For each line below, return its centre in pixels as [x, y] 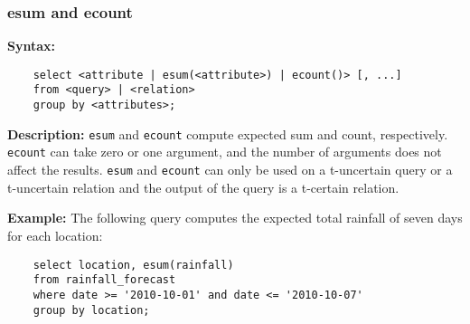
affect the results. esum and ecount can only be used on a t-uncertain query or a [230, 170]
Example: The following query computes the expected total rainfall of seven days [235, 218]
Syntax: [31, 46]
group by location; [91, 310]
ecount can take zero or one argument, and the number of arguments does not [225, 152]
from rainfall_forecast [104, 280]
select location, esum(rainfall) [133, 265]
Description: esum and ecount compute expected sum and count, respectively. [228, 133]
